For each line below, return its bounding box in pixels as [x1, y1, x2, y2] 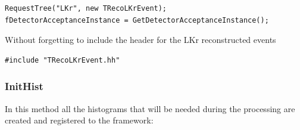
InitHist [5, 79, 43, 94]
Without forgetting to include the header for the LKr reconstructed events [5, 33, 276, 46]
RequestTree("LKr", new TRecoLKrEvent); [5, 4, 167, 13]
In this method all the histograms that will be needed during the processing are [5, 102, 295, 114]
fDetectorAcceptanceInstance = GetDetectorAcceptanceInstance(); [5, 16, 269, 24]
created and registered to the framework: [5, 114, 154, 126]
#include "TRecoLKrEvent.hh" [5, 55, 120, 64]
